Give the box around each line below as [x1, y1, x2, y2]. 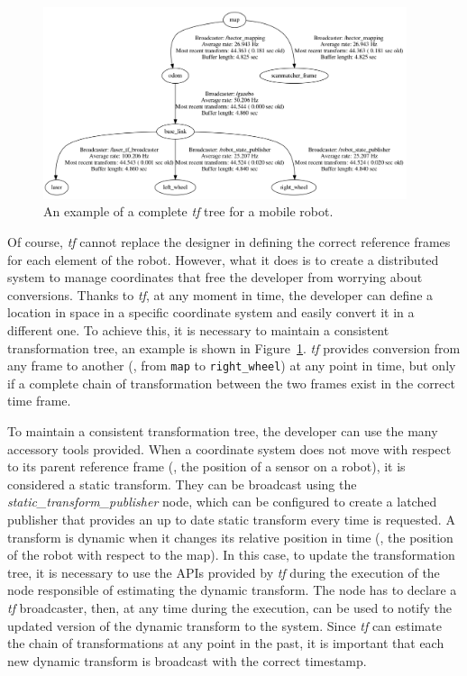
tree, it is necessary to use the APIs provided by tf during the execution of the [7, 562, 440, 581]
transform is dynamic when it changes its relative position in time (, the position [7, 527, 453, 546]
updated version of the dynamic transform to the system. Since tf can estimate [7, 616, 442, 635]
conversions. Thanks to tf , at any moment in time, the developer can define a [7, 285, 434, 304]
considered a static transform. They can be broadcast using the [7, 474, 357, 493]
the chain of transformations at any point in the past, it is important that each [7, 634, 444, 653]
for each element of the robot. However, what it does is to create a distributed [7, 250, 439, 269]
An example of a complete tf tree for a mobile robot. [43, 202, 334, 221]
